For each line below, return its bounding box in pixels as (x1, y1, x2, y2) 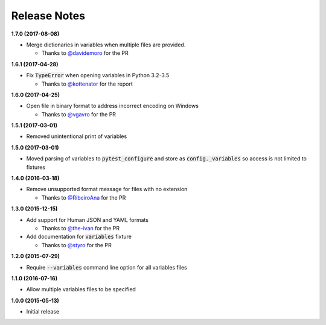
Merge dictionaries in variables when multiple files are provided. (26, 41, 186, 48)
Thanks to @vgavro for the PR (41, 110, 117, 118)
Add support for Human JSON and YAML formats (26, 216, 149, 223)
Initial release (26, 308, 60, 315)
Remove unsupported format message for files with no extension (26, 186, 188, 193)
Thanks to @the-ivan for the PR (41, 224, 120, 232)
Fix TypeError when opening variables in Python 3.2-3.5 (26, 72, 170, 79)
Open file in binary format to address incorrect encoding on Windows (26, 103, 199, 110)
